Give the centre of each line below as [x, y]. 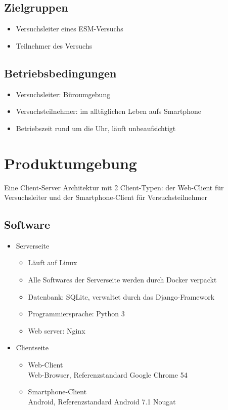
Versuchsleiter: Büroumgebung [63, 94]
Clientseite [32, 347]
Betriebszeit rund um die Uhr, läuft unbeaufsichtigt [96, 128]
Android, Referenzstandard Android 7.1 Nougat [102, 401]
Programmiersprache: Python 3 [76, 314]
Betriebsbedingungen [60, 73]
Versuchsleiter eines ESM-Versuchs [70, 29]
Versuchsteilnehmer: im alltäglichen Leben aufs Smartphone [108, 111]
